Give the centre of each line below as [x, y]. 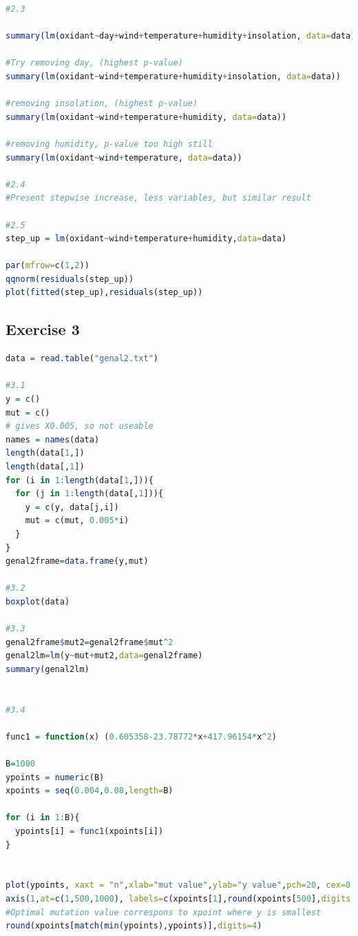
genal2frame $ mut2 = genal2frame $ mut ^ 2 [89, 642]
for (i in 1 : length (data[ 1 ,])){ [80, 480]
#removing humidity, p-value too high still [109, 144]
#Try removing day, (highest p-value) [94, 63]
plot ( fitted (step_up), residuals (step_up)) [104, 293]
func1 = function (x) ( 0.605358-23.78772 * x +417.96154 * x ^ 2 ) [141, 736]
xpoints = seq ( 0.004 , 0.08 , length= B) [89, 791]
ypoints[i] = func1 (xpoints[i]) [89, 832]
